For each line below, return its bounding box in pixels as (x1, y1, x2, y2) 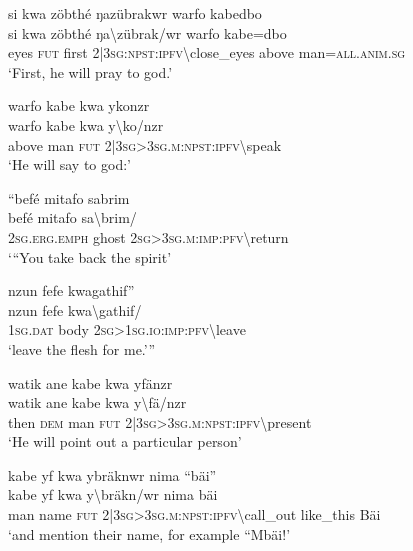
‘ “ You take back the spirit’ (8, 246, 172, 267)
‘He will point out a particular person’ (8, 431, 242, 452)
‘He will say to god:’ (8, 154, 131, 175)
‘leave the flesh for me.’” (8, 338, 156, 359)
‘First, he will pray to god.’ (8, 61, 173, 82)
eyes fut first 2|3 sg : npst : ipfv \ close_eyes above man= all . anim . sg (8, 42, 406, 63)
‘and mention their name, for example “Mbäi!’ (8, 523, 291, 544)
